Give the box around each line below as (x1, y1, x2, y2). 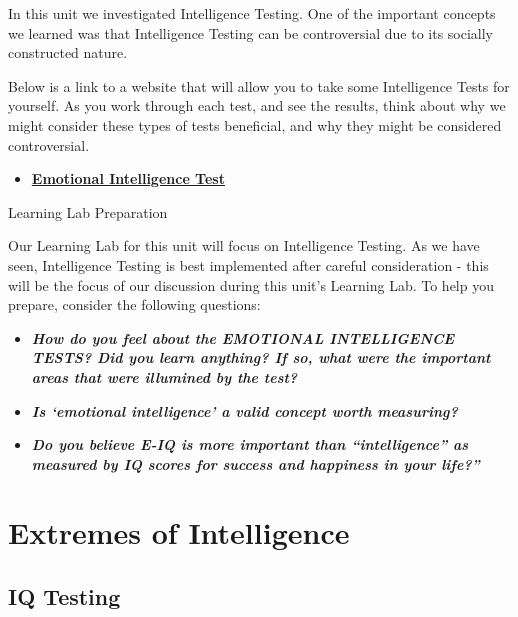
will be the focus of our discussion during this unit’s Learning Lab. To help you (8, 274, 494, 295)
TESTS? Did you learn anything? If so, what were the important (31, 347, 491, 368)
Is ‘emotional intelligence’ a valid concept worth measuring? (31, 400, 458, 421)
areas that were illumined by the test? (31, 366, 298, 387)
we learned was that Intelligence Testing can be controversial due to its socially (8, 22, 494, 43)
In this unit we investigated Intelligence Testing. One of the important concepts (8, 3, 496, 23)
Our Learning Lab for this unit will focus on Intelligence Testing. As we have (8, 235, 480, 256)
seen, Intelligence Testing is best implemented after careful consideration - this (8, 254, 489, 275)
